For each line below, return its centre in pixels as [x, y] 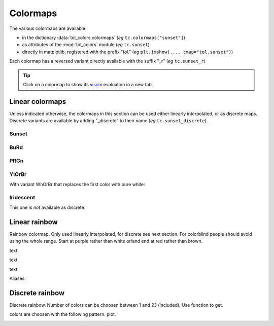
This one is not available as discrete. [47, 207]
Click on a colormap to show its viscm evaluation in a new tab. [88, 84]
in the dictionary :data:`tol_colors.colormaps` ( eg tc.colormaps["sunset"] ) [104, 38]
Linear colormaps [38, 101]
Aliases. [18, 278]
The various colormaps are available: [48, 28]
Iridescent [22, 197]
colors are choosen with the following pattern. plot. [63, 314]
